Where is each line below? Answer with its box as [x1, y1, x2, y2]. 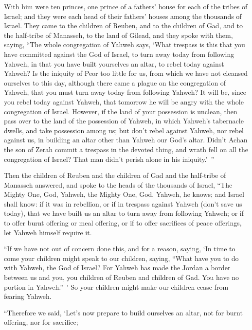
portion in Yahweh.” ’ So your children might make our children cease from [4, 281, 229, 292]
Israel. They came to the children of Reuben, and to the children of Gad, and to [4, 20, 243, 31]
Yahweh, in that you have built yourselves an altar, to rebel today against [4, 58, 224, 69]
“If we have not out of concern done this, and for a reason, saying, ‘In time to [4, 243, 235, 254]
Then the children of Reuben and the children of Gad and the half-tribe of [4, 170, 226, 180]
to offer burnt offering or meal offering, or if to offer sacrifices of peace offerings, [4, 218, 242, 228]
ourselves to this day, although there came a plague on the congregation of [4, 77, 226, 87]
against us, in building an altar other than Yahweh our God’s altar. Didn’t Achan [4, 135, 248, 145]
